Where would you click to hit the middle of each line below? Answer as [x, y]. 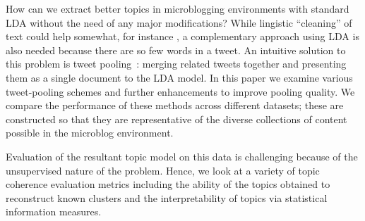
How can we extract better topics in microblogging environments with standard [178, 8]
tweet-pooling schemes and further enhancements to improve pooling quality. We [180, 91]
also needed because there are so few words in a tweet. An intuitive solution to [176, 50]
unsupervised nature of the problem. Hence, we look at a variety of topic [163, 170]
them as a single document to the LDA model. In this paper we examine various [179, 77]
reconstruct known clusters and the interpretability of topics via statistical [167, 197]
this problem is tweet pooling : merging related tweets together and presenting [176, 64]
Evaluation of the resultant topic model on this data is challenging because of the [182, 156]
